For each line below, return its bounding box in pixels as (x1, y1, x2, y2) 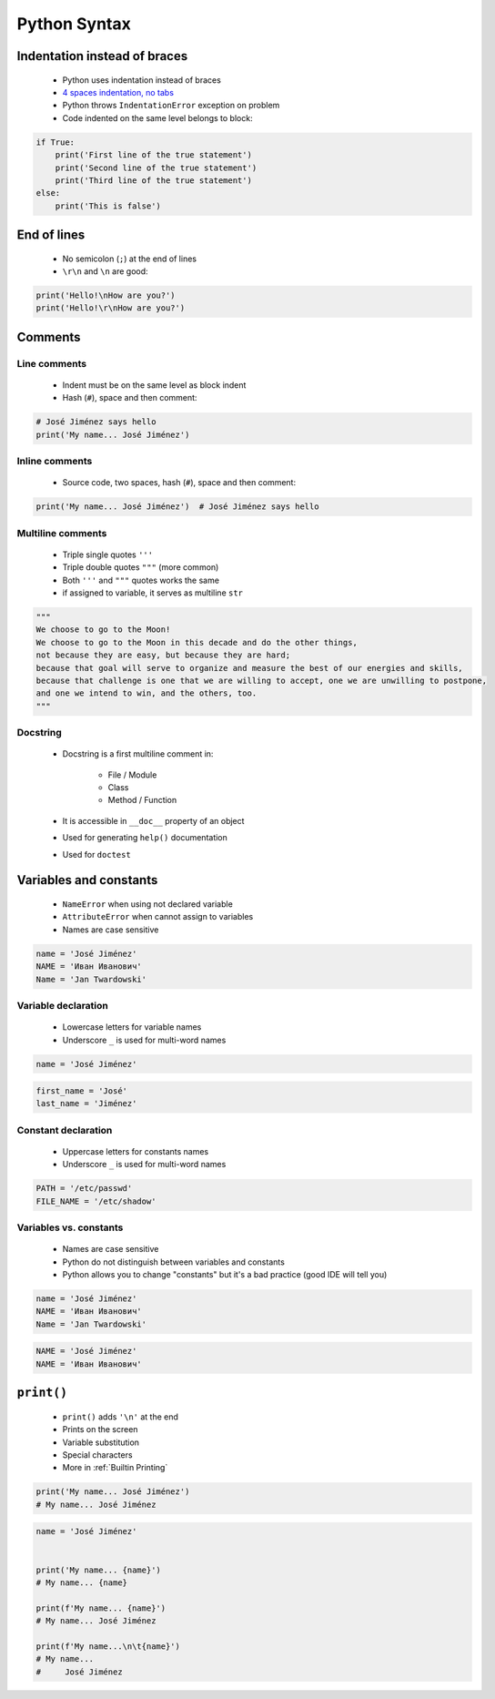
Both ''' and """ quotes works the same (62, 575, 220, 585)
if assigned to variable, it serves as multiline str (62, 587, 244, 598)
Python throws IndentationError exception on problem (62, 100, 280, 111)
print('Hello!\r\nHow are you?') (35, 303, 186, 313)
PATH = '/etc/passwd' (35, 1184, 133, 1194)
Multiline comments (16, 526, 107, 539)
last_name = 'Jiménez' (35, 1098, 137, 1109)
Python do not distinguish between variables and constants (62, 1256, 286, 1267)
